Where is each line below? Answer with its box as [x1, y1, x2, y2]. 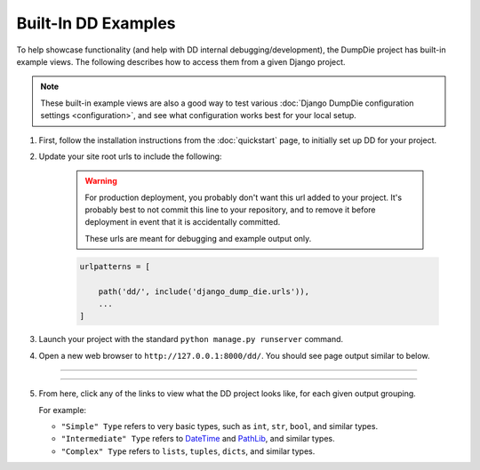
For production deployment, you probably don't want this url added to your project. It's [84, 192, 403, 203]
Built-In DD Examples [16, 13, 177, 33]
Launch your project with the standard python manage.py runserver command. [38, 334, 344, 345]
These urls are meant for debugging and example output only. [84, 233, 312, 243]
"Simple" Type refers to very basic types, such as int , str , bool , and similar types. [60, 420, 378, 431]
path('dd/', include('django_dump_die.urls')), [98, 286, 310, 297]
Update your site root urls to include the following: [38, 151, 222, 162]
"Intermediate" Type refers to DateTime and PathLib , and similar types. [60, 434, 335, 444]
